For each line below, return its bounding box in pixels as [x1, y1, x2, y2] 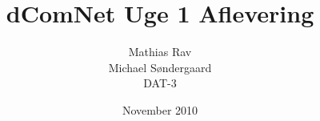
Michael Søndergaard [108, 58, 212, 75]
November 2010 [122, 101, 198, 118]
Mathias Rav [128, 43, 192, 60]
